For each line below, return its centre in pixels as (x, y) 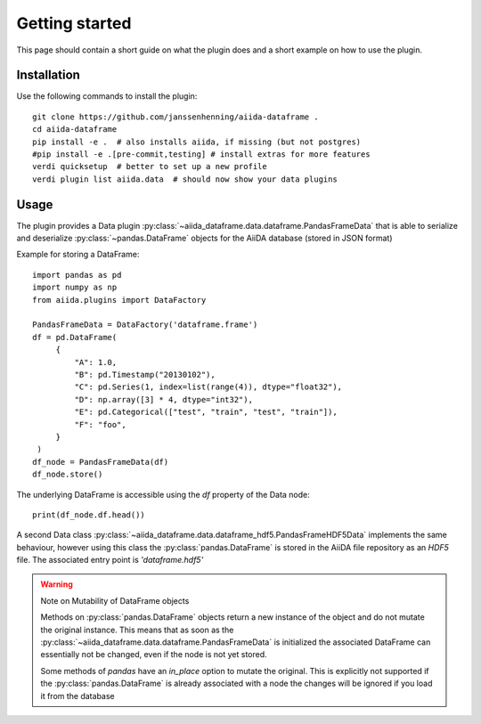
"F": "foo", (100, 424)
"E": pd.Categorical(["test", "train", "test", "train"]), (206, 412)
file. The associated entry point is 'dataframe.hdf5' (110, 560)
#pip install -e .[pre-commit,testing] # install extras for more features (201, 155)
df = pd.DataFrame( (75, 337)
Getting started (74, 23)
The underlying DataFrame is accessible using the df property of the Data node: (163, 494)
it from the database (77, 696)
